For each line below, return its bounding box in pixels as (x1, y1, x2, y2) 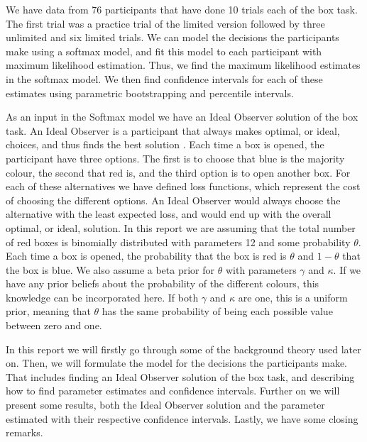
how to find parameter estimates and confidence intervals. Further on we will (6, 383, 340, 398)
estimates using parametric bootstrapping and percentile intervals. (6, 85, 294, 100)
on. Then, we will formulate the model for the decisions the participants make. (6, 355, 347, 370)
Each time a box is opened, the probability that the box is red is (6, 248, 287, 263)
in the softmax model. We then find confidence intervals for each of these (6, 71, 323, 86)
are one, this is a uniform (238, 289, 348, 304)
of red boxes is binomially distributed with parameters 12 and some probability (6, 234, 351, 249)
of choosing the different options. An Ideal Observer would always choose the (6, 192, 341, 207)
